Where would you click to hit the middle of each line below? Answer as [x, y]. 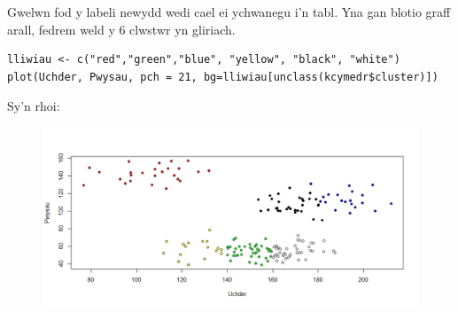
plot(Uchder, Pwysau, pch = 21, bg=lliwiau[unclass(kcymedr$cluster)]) [223, 77]
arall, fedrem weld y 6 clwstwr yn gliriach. [121, 29]
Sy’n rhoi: [34, 106]
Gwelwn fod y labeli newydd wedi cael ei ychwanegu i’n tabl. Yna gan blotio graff [229, 12]
